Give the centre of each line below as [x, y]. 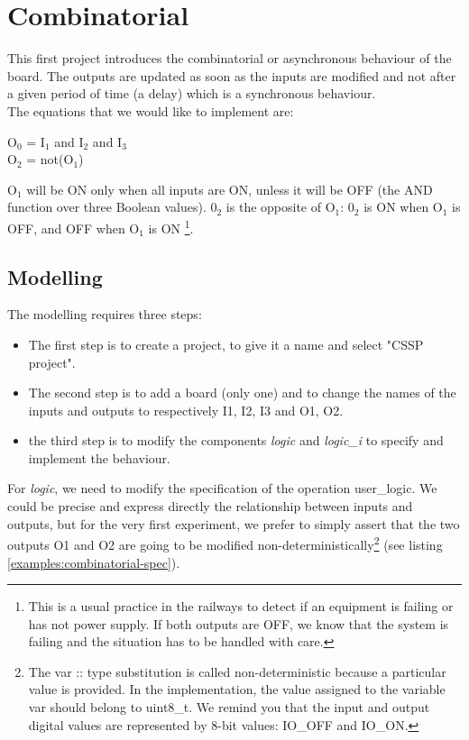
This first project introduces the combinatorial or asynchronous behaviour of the [230, 58]
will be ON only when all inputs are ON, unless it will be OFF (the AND [230, 189]
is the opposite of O [280, 207]
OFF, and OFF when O [74, 228]
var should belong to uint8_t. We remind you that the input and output [229, 707]
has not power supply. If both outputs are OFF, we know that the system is [239, 623]
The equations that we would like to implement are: [151, 110]
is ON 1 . [171, 226]
